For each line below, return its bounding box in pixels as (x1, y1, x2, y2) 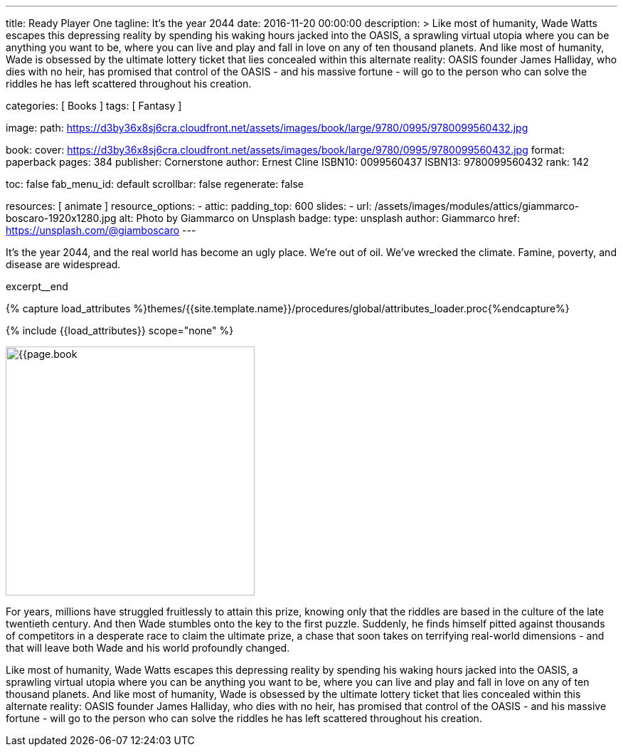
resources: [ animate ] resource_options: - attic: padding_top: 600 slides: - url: (6, 200, 372, 212)
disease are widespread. (6, 258, 121, 270)
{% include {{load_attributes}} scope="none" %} (6, 324, 234, 337)
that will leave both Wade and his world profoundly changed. (6, 642, 290, 654)
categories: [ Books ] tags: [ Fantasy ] (6, 100, 182, 112)
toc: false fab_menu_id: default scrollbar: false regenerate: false (6, 178, 304, 190)
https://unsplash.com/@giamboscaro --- (6, 224, 196, 236)
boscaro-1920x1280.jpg (6, 212, 117, 224)
